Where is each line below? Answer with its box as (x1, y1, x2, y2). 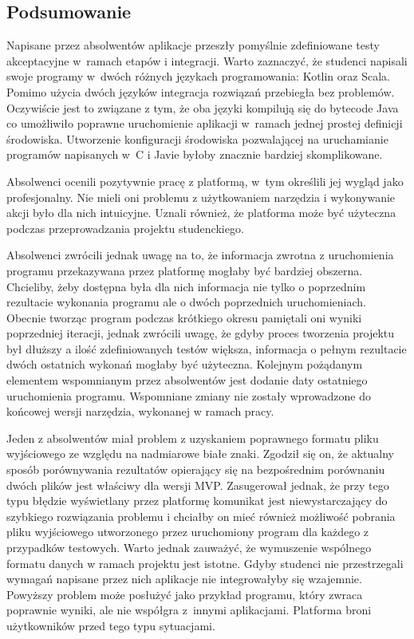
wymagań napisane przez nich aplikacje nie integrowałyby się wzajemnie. (6, 570, 362, 587)
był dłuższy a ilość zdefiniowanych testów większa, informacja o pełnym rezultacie (6, 340, 407, 357)
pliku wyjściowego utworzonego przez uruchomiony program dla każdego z (6, 523, 369, 540)
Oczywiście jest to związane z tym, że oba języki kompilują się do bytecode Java (6, 99, 399, 116)
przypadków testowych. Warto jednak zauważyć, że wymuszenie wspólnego (6, 539, 372, 556)
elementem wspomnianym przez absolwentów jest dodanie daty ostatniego (6, 372, 368, 389)
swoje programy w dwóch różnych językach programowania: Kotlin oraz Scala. (6, 68, 390, 85)
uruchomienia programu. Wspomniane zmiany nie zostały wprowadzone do (6, 387, 371, 404)
